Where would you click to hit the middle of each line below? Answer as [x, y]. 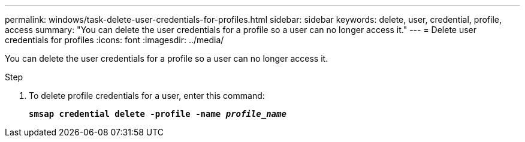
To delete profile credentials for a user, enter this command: [147, 96]
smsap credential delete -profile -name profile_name [158, 114]
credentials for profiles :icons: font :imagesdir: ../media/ [114, 40]
